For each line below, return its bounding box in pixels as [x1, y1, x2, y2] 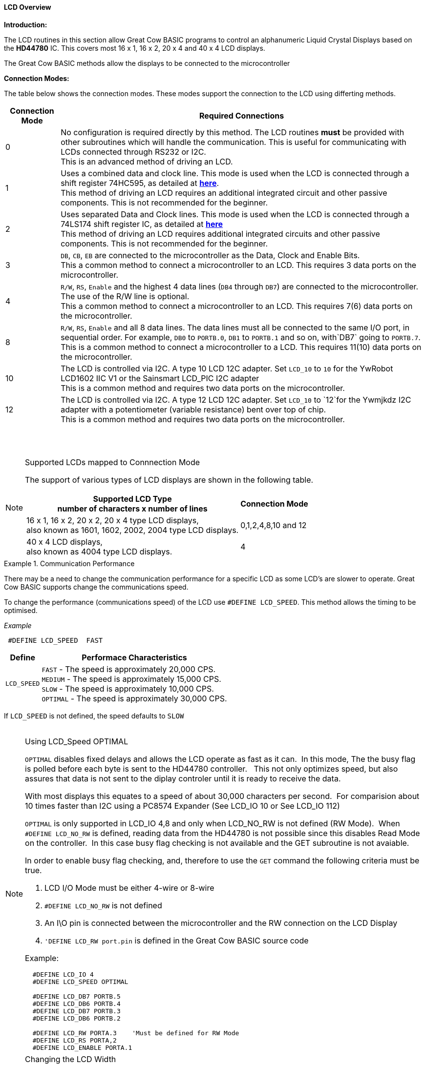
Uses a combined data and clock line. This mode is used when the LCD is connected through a [61, 168, 409, 178]
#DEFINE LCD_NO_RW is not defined [44, 900, 162, 910]
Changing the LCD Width [25, 1054, 116, 1064]
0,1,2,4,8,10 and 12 [240, 520, 307, 530]
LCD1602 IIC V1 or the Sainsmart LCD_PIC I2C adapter [61, 373, 259, 383]
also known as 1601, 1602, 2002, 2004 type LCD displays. [26, 525, 239, 535]
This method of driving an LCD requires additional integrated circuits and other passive [61, 228, 380, 239]
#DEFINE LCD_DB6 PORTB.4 [32, 1000, 121, 1007]
